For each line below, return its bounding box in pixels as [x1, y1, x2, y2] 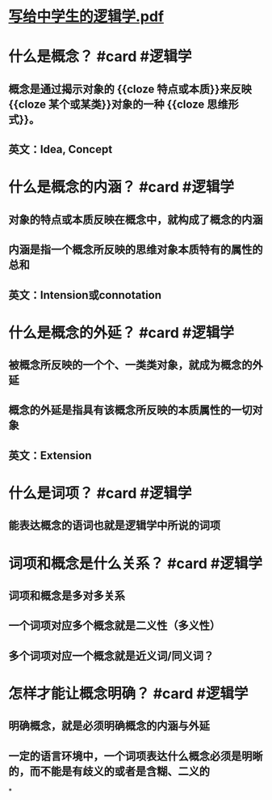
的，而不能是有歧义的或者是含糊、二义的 [8, 764, 210, 778]
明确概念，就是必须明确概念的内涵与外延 [8, 719, 210, 733]
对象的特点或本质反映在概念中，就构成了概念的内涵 [8, 212, 263, 227]
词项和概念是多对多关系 [8, 589, 125, 603]
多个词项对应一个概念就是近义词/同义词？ [8, 649, 215, 662]
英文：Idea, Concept [8, 143, 113, 156]
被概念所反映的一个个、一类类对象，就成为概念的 [8, 358, 253, 372]
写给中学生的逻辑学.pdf [8, 7, 164, 26]
